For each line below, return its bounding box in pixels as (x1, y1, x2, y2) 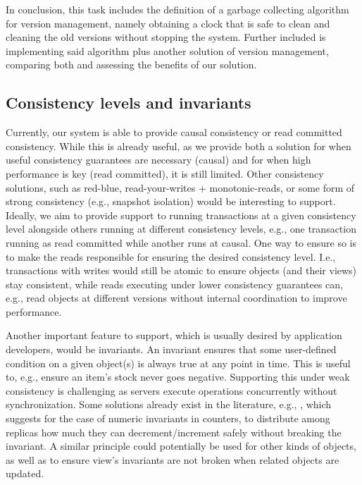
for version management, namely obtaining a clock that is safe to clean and (6, 16, 330, 30)
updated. (6, 466, 44, 481)
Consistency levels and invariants (6, 92, 251, 113)
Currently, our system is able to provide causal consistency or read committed (6, 125, 342, 140)
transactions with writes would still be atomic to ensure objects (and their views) (6, 263, 357, 278)
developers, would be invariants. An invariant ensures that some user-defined (6, 342, 337, 357)
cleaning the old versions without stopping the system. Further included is (6, 30, 326, 44)
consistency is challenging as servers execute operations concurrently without (6, 383, 337, 398)
